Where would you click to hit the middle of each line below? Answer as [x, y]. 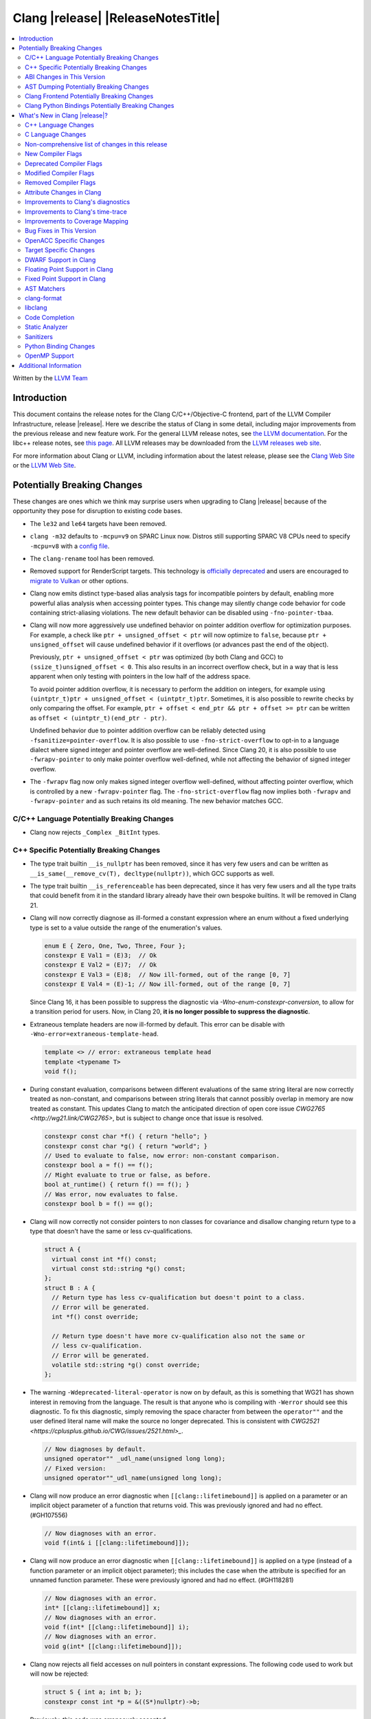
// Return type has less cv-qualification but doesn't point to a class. [179, 1298]
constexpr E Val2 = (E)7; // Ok [101, 965]
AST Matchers [45, 288]
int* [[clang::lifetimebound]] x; [102, 1608]
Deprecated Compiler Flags [64, 163]
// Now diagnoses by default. [95, 1449]
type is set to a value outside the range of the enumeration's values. [126, 928]
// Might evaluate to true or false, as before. [128, 1175]
